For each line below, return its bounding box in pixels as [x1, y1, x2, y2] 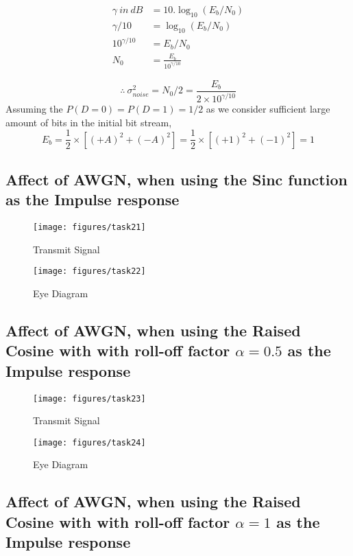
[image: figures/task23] [33, 393, 146, 404]
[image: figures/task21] [33, 222, 146, 233]
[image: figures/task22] [33, 266, 146, 277]
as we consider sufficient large [206, 102, 330, 116]
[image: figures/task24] [33, 437, 146, 448]
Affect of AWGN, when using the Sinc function [5, 168, 348, 189]
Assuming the [5, 102, 63, 116]
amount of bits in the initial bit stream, [5, 115, 172, 129]
